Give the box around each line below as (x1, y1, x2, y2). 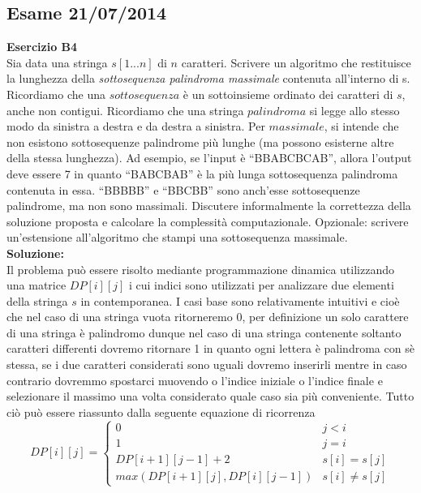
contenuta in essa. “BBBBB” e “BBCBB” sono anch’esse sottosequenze (6, 181, 360, 198)
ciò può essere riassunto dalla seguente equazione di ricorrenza (6, 403, 316, 420)
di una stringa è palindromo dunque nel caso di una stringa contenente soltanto (6, 324, 402, 341)
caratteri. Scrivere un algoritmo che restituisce (181, 54, 411, 71)
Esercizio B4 (6, 38, 78, 55)
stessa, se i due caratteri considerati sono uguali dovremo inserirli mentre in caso (6, 356, 407, 373)
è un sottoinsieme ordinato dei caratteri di (183, 85, 393, 102)
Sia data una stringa (6, 54, 108, 71)
